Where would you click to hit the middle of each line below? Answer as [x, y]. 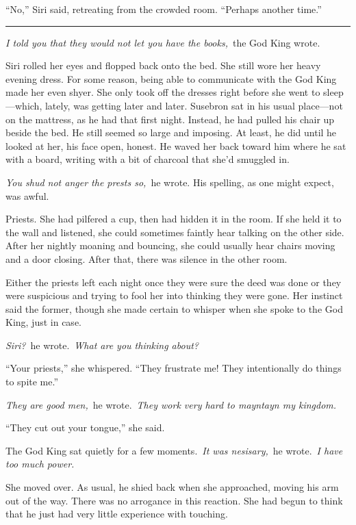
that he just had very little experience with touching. [117, 514]
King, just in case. [43, 322]
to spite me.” [32, 382]
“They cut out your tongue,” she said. [85, 427]
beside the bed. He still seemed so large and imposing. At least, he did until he [171, 132]
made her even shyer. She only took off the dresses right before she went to [163, 92]
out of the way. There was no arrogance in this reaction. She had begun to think [174, 500]
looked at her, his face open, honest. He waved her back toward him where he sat [176, 145]
